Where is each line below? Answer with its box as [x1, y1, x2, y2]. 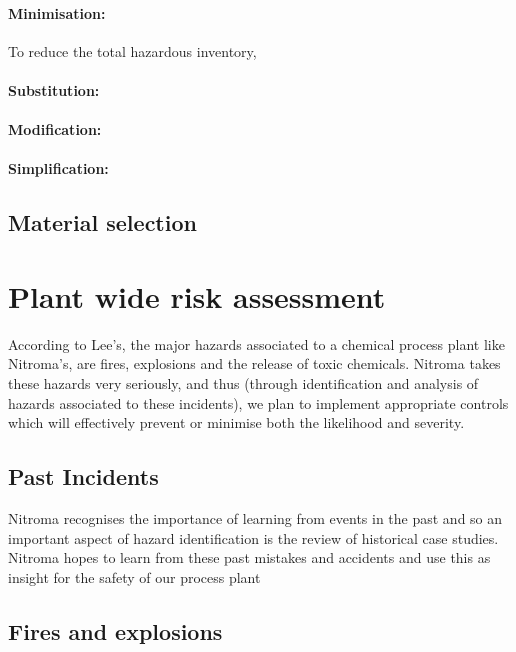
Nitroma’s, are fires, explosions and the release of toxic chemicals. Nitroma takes [8, 353, 501, 374]
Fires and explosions [8, 615, 223, 646]
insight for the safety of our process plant [8, 566, 261, 587]
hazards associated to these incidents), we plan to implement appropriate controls [8, 392, 509, 413]
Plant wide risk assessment [8, 275, 386, 316]
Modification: [8, 119, 102, 140]
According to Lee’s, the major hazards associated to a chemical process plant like [8, 333, 505, 354]
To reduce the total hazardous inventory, [8, 40, 257, 61]
